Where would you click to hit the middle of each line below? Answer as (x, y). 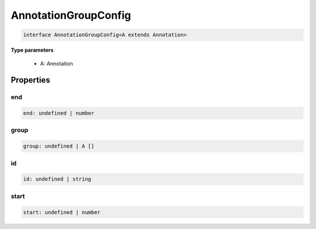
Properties (30, 80)
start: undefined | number (62, 212)
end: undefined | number (59, 113)
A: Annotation (56, 63)
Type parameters (32, 50)
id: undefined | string (57, 179)
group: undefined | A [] (59, 146)
